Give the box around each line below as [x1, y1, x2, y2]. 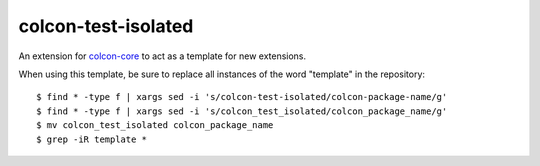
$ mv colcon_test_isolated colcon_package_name [36, 120, 274, 131]
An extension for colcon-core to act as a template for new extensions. [18, 50, 307, 62]
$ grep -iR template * [36, 133, 148, 145]
